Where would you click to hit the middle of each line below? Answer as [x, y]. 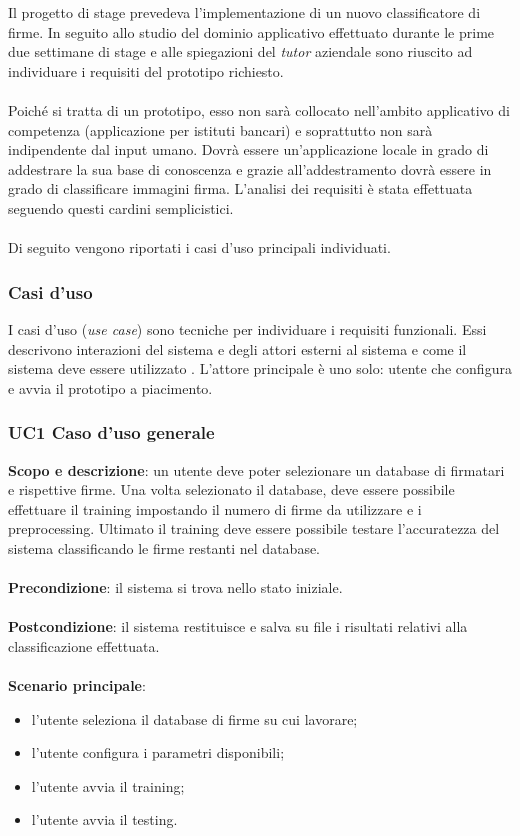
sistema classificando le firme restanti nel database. [164, 547]
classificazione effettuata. [84, 645]
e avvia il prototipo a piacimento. [110, 387]
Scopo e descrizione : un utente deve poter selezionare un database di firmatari [256, 469]
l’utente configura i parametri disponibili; [158, 752]
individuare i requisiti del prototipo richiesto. [146, 70]
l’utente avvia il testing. [104, 819]
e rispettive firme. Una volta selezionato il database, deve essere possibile [231, 489]
